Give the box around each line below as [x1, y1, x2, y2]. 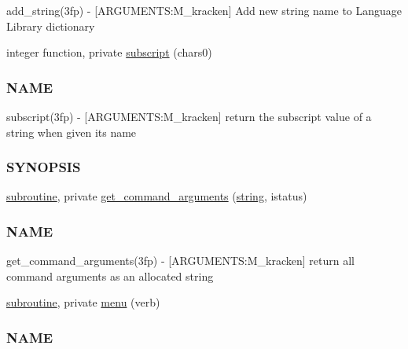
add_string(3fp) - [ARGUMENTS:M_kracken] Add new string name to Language [6, 2, 402, 18]
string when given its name [6, 123, 137, 140]
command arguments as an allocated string [6, 267, 214, 284]
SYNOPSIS [6, 157, 81, 177]
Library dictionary [6, 17, 95, 34]
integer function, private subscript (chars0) [6, 44, 212, 61]
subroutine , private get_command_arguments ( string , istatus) [6, 188, 307, 204]
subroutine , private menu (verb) [6, 294, 160, 310]
